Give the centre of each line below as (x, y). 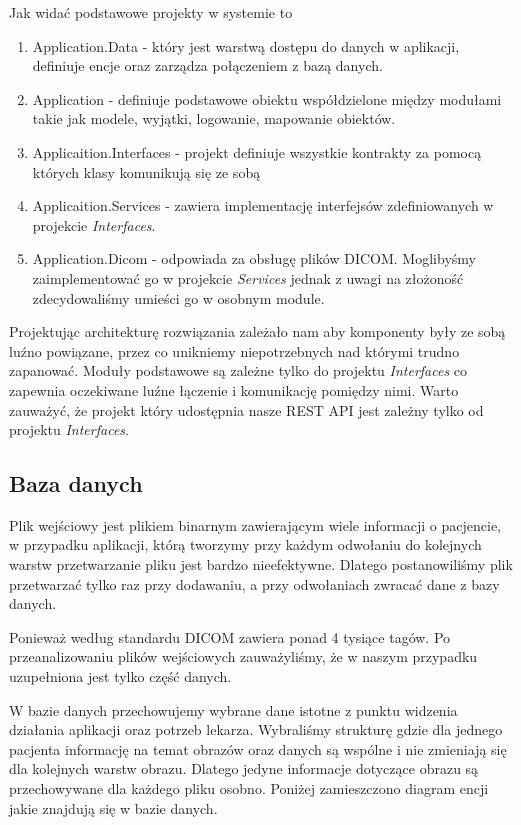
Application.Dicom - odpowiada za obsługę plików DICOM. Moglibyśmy (254, 258)
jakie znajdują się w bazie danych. (113, 807)
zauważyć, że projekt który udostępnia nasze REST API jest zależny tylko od (246, 409)
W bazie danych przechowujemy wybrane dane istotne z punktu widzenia (233, 709)
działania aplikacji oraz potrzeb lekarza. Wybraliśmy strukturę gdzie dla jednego (256, 729)
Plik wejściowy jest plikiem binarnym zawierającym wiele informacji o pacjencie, (255, 524)
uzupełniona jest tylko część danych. (120, 676)
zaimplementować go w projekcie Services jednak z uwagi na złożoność (248, 277)
